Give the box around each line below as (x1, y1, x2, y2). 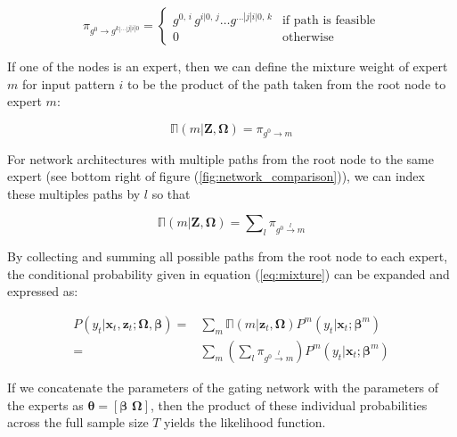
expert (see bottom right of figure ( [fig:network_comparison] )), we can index (7, 167, 425, 186)
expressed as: (7, 282, 78, 301)
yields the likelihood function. (164, 413, 326, 432)
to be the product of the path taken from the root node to (127, 74, 446, 93)
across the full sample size (7, 413, 149, 432)
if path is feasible (282, 14, 376, 28)
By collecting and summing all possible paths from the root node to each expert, (7, 247, 448, 266)
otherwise (282, 31, 334, 45)
